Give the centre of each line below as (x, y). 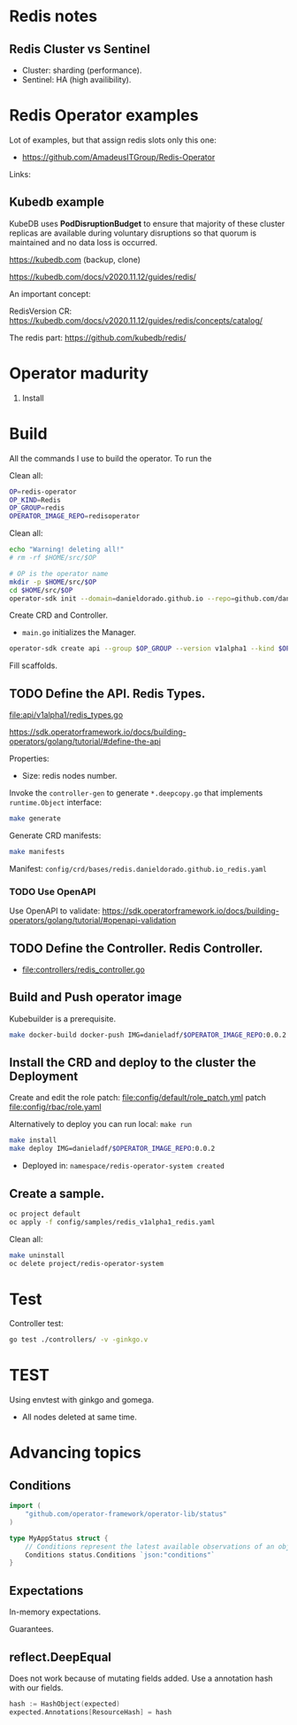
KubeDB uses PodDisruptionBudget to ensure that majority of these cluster (147, 223)
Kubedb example (57, 202)
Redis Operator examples (104, 116)
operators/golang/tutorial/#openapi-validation (93, 921)
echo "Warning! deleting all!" (67, 550)
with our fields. (36, 1687)
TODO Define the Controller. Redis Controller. (136, 948)
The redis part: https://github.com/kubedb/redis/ (98, 338)
